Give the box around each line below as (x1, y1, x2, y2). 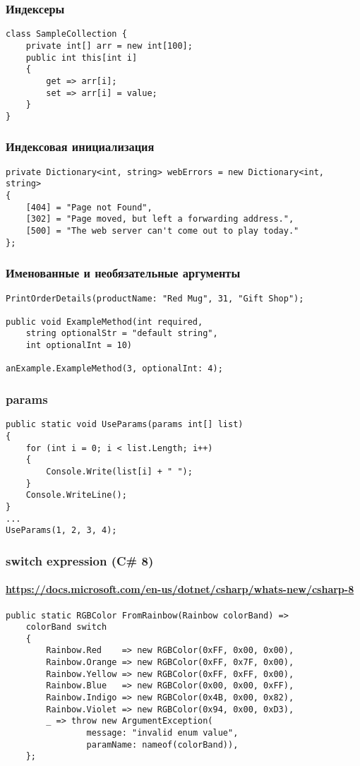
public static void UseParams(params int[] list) (6, 419, 244, 430)
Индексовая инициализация (6, 138, 155, 155)
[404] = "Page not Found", (25, 202, 152, 213)
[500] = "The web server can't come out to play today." (25, 225, 299, 236)
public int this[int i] (25, 52, 138, 63)
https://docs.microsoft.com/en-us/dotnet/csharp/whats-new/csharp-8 (6, 582, 354, 597)
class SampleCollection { (6, 29, 127, 40)
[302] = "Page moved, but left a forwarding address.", (25, 214, 294, 225)
